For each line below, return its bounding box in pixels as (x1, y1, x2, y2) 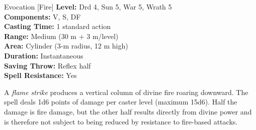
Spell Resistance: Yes (4, 70, 77, 80)
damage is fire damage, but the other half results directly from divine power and (4, 106, 252, 116)
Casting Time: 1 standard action (4, 21, 111, 31)
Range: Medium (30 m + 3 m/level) (4, 30, 119, 41)
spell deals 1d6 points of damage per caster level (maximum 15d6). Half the (4, 96, 237, 107)
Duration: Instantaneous (4, 50, 83, 60)
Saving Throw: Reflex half (4, 60, 91, 70)
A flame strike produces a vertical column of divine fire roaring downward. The (4, 86, 248, 97)
